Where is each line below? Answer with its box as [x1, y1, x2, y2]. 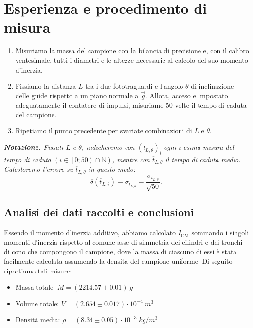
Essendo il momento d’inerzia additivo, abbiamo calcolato [4, 227, 176, 237]
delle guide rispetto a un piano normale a [15, 90, 139, 100]
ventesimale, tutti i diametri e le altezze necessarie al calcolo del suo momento [15, 55, 248, 65]
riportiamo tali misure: [4, 265, 72, 275]
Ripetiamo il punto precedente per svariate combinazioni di [15, 126, 192, 136]
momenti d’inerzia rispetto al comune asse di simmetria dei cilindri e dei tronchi [4, 237, 243, 247]
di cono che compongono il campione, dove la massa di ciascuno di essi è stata [4, 246, 237, 256]
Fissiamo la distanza [15, 81, 76, 91]
